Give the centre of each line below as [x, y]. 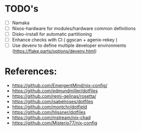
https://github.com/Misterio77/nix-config [55, 123]
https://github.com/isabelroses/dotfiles [53, 102]
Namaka [21, 23]
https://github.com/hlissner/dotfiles [49, 112]
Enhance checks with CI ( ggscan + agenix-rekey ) [65, 40]
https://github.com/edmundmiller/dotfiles [55, 91]
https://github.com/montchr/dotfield [50, 107]
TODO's [22, 9]
